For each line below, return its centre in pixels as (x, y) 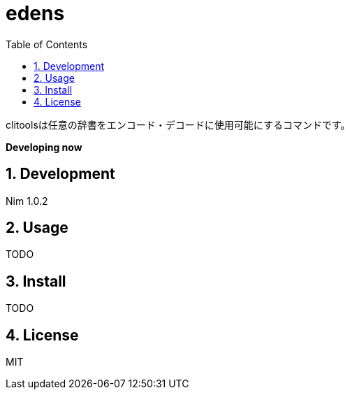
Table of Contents (47, 44)
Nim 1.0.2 (27, 201)
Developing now (44, 147)
